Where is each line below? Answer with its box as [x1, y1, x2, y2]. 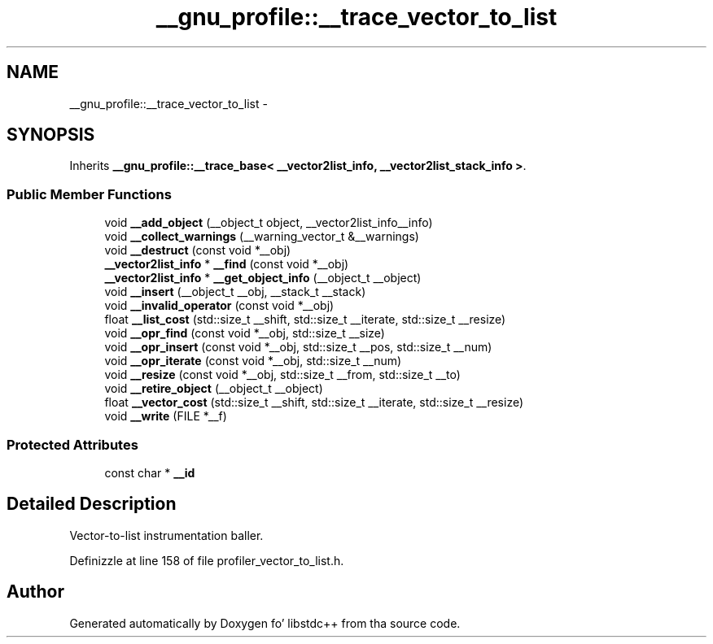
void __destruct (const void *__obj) [104, 243, 291, 258]
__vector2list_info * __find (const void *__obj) [104, 257, 349, 272]
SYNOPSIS [7, 124, 95, 146]
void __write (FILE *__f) [104, 409, 227, 424]
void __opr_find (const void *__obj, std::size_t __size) [104, 326, 385, 341]
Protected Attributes [7, 436, 138, 453]
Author [7, 581, 64, 603]
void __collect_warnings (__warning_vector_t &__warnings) [104, 229, 419, 244]
